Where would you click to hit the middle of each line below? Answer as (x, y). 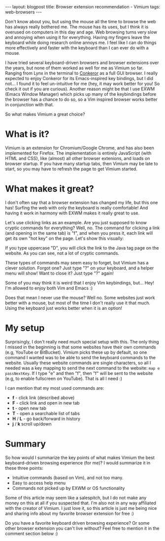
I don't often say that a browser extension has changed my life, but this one (82, 202)
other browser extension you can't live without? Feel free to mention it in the (82, 528)
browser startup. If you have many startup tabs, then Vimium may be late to (82, 164)
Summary (25, 444)
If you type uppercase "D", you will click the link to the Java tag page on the (82, 248)
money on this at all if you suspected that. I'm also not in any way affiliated (81, 503)
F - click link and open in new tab (46, 403)
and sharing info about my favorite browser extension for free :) (69, 513)
